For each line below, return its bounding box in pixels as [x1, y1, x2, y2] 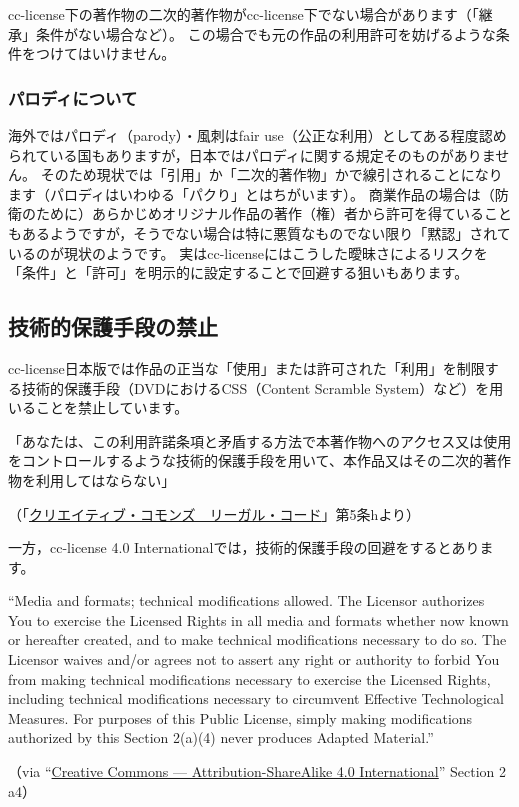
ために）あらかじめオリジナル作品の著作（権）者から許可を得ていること [35, 203, 512, 224]
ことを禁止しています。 [35, 397, 189, 418]
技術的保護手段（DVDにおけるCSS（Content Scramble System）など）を [21, 377, 490, 398]
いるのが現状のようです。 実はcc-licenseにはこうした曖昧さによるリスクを [8, 242, 488, 263]
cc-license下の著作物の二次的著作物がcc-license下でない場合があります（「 [8, 4, 479, 24]
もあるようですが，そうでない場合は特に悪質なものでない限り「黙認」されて [8, 222, 511, 243]
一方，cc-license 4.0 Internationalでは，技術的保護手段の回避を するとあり [8, 537, 480, 558]
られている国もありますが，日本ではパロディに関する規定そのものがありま [8, 144, 496, 165]
